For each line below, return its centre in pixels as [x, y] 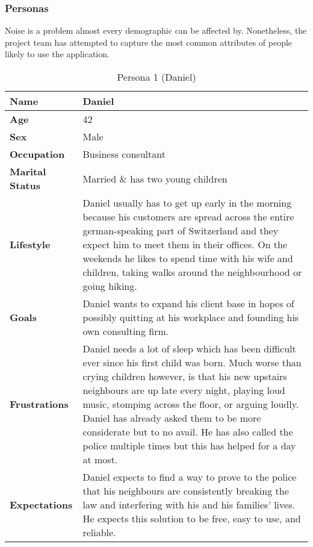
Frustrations [39, 404]
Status [25, 185]
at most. [100, 459]
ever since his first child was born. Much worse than [192, 362]
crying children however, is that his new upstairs [185, 376]
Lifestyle [30, 244]
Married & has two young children [155, 178]
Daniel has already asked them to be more [172, 418]
